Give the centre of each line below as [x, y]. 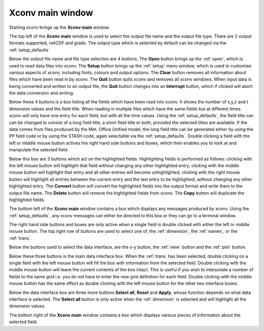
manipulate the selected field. [39, 150]
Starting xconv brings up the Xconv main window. [59, 27]
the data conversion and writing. [42, 93]
